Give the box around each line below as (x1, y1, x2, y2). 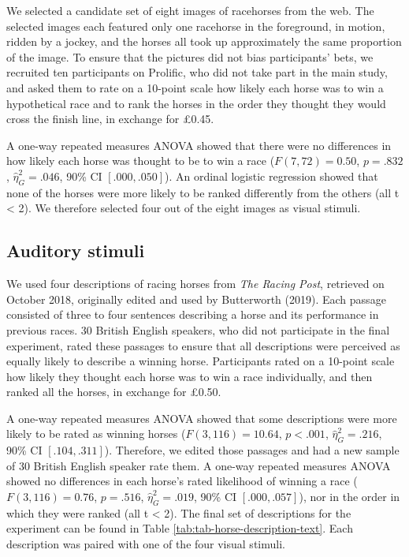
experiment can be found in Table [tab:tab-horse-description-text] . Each (6, 520, 353, 536)
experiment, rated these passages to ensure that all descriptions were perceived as (6, 337, 400, 353)
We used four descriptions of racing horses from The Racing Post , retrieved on (6, 275, 385, 292)
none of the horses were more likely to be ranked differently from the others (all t (6, 184, 400, 200)
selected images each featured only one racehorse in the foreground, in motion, (6, 17, 385, 34)
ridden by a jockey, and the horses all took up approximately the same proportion (6, 33, 402, 50)
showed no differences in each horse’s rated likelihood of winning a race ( (6, 473, 358, 489)
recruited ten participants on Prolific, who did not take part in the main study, (6, 64, 388, 80)
